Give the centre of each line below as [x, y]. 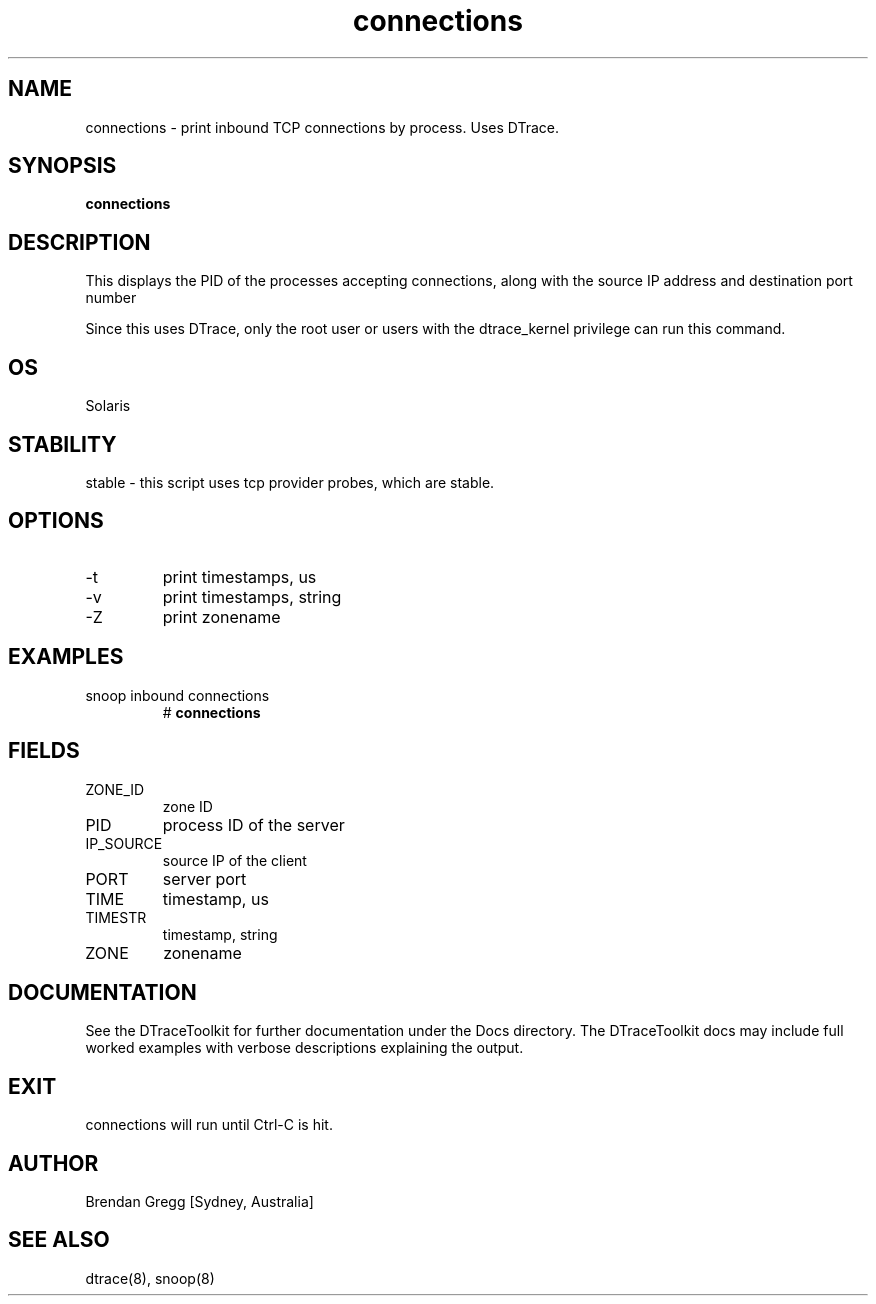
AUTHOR [53, 1163]
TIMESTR [116, 917]
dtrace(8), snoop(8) [150, 1278]
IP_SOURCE [124, 843]
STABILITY [62, 444]
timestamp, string [220, 934]
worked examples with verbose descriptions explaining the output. [304, 1048]
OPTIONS [56, 521]
